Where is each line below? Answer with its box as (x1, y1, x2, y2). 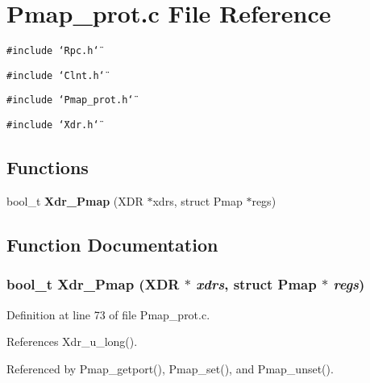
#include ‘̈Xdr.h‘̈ (6, 119, 99, 131)
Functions (6, 155, 89, 180)
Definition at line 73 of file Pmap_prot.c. (6, 306, 210, 323)
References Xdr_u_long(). (6, 333, 138, 350)
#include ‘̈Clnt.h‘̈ (6, 69, 105, 81)
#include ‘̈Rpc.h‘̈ (6, 45, 99, 57)
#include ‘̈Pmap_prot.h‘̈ (6, 94, 134, 106)
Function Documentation (6, 231, 218, 256)
